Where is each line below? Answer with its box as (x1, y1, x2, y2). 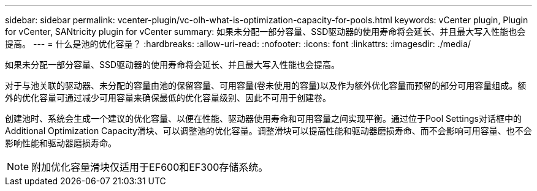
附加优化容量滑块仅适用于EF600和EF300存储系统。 (31, 161, 268, 173)
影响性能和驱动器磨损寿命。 (5, 138, 116, 148)
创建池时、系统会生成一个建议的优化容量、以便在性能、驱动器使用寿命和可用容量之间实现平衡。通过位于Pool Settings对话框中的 (5, 113, 522, 124)
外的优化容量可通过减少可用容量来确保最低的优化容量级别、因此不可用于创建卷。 (5, 92, 331, 103)
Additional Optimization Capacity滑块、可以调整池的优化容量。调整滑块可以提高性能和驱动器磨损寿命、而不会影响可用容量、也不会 (5, 125, 532, 136)
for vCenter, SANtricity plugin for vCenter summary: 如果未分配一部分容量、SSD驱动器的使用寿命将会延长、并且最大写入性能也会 (5, 26, 526, 37)
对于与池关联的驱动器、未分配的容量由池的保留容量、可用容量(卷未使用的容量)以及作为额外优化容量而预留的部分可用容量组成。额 (5, 80, 527, 91)
